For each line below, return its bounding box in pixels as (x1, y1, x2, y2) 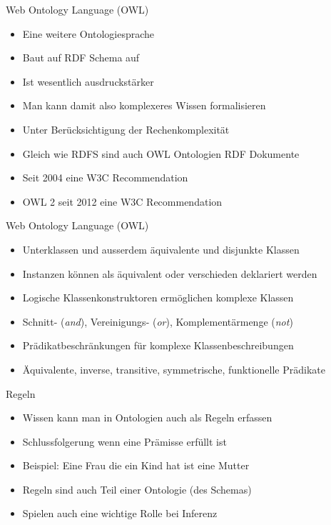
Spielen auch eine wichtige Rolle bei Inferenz (22, 506, 218, 521)
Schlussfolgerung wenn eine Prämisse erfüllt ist (22, 434, 227, 449)
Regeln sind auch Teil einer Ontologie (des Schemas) (22, 481, 252, 496)
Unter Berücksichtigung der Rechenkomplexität (22, 121, 230, 136)
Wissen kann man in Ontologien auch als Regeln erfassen (22, 410, 273, 425)
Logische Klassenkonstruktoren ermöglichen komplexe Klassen (22, 290, 294, 305)
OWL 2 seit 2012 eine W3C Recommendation (22, 194, 223, 209)
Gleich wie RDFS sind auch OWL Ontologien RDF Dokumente (22, 146, 300, 161)
